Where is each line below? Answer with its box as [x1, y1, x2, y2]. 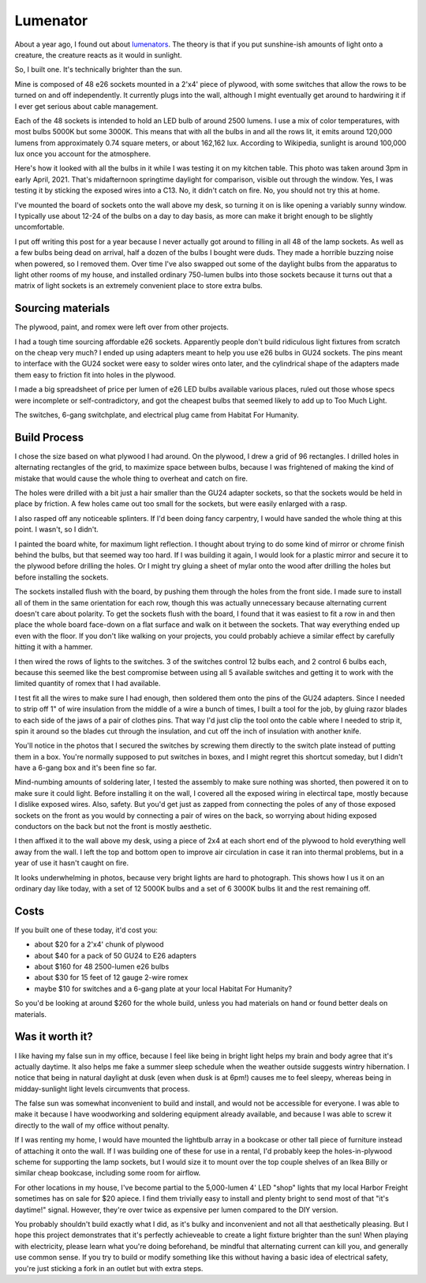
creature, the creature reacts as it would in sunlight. [14, 50, 183, 59]
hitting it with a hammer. [14, 642, 93, 651]
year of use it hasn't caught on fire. [14, 858, 129, 868]
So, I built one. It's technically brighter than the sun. [14, 65, 183, 74]
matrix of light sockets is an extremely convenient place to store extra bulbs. [14, 281, 263, 291]
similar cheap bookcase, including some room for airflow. [14, 1169, 201, 1178]
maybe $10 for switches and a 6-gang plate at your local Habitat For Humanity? [34, 984, 292, 993]
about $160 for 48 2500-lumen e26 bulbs [34, 962, 170, 971]
